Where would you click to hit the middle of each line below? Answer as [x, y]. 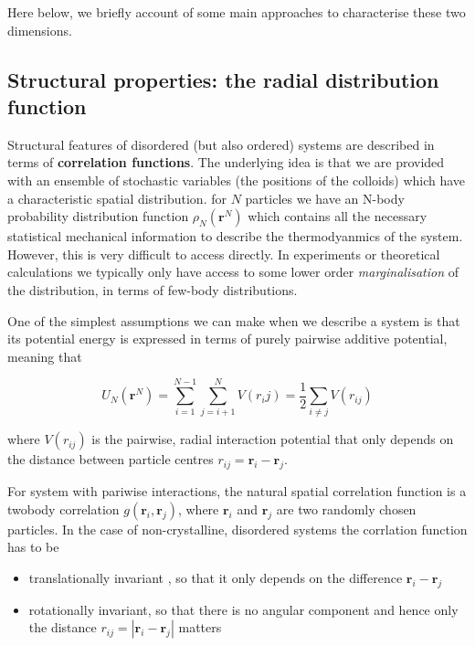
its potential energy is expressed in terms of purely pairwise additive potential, [227, 339]
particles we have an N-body [325, 198]
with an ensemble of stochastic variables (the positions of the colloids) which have [237, 180]
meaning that [45, 356]
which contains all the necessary [338, 216]
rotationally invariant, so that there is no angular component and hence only [243, 609]
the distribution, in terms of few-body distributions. [153, 289]
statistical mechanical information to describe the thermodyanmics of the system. [235, 236]
